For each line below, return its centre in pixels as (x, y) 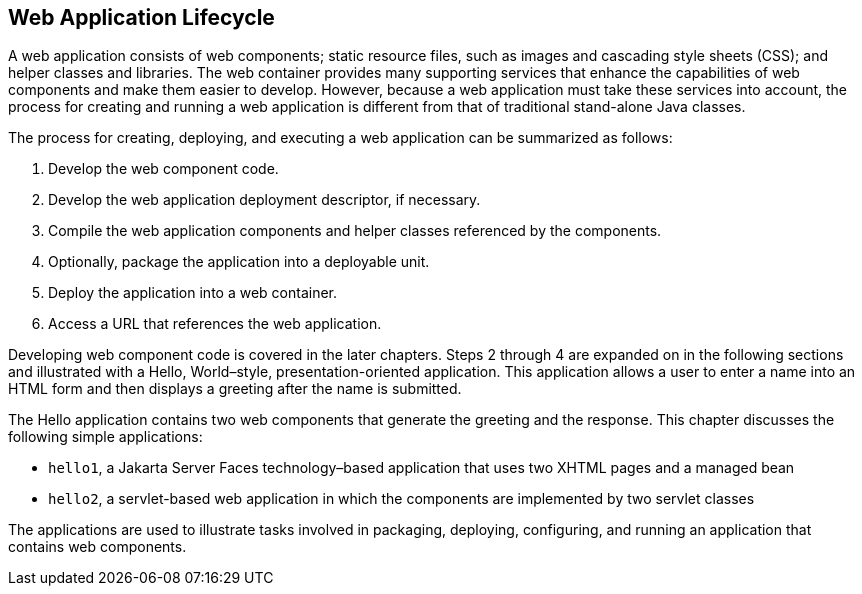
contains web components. (97, 547)
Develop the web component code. (163, 169)
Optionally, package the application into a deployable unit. (239, 262)
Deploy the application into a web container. (193, 293)
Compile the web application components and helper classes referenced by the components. (355, 231)
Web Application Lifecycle (141, 17)
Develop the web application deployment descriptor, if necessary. (264, 200)
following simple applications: (105, 437)
